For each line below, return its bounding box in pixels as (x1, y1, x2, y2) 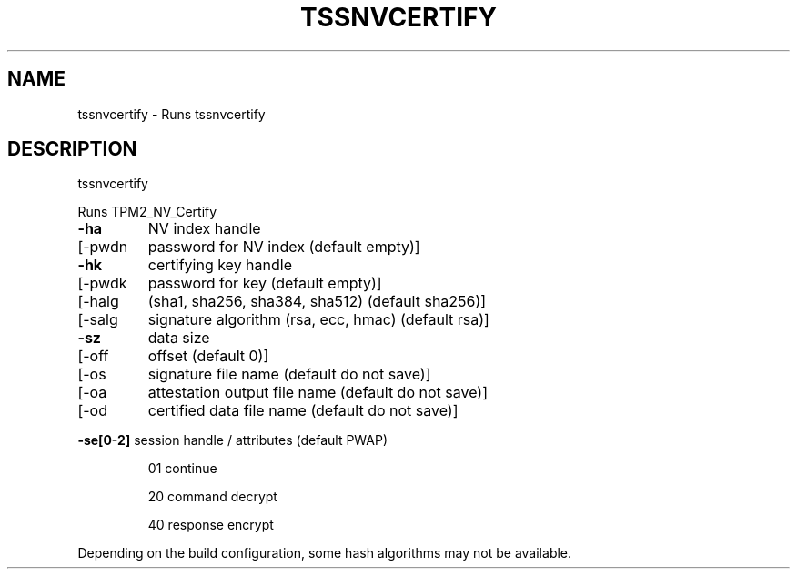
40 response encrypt (147, 517, 274, 533)
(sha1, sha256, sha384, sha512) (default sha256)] (147, 292, 487, 311)
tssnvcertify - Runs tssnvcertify (77, 106, 266, 122)
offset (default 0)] (147, 347, 269, 366)
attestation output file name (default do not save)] (147, 383, 488, 402)
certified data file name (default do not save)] (147, 401, 459, 420)
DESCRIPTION (7, 137, 137, 161)
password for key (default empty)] (147, 274, 382, 293)
